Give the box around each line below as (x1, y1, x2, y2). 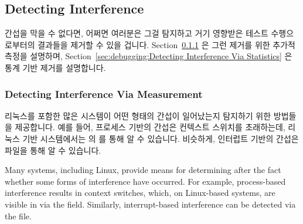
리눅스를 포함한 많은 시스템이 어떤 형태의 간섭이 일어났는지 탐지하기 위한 (5, 109, 271, 121)
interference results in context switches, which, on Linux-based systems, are (5, 186, 275, 199)
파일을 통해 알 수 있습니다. (5, 144, 101, 156)
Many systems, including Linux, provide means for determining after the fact (5, 164, 281, 176)
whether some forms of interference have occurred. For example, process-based (5, 175, 286, 187)
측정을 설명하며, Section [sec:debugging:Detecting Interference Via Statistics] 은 (5, 50, 292, 62)
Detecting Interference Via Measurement (5, 86, 203, 101)
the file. (5, 209, 32, 222)
